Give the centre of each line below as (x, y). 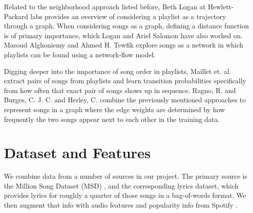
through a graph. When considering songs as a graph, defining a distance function (126, 26)
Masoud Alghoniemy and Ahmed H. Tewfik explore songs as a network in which (124, 45)
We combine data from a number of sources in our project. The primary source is (126, 176)
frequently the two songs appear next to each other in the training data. (112, 119)
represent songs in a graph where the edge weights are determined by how (115, 109)
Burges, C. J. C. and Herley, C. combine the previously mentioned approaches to (125, 100)
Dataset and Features (77, 153)
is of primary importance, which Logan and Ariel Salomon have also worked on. (123, 35)
